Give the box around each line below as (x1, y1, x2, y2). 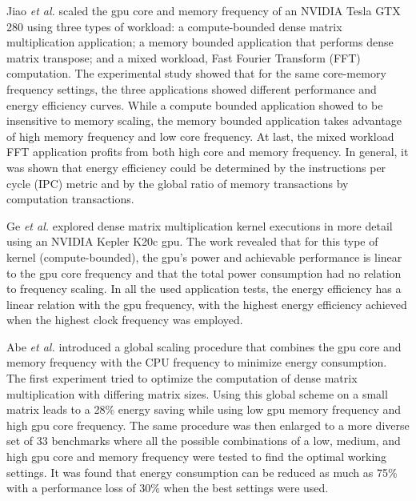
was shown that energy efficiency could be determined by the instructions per (6, 158, 386, 175)
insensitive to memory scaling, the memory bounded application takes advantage (6, 112, 402, 129)
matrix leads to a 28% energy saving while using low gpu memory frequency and (6, 401, 402, 418)
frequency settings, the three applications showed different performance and (6, 80, 377, 97)
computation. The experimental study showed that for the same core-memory (6, 65, 386, 82)
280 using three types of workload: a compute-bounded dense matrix (6, 18, 342, 34)
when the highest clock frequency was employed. (6, 311, 243, 328)
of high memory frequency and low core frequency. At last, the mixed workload (6, 127, 394, 144)
